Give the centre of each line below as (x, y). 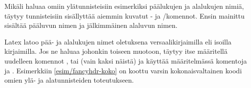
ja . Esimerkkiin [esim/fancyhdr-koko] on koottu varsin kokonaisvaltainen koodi (123, 70)
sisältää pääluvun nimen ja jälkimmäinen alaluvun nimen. (91, 25)
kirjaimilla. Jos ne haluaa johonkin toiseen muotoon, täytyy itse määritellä (116, 51)
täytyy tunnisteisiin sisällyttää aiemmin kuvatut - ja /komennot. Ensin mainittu (125, 15)
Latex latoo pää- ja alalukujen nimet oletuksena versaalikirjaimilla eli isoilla (118, 41)
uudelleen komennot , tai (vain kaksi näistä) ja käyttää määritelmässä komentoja (126, 60)
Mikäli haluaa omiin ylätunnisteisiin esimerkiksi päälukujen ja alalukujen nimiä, (124, 6)
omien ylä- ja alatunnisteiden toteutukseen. (69, 80)
